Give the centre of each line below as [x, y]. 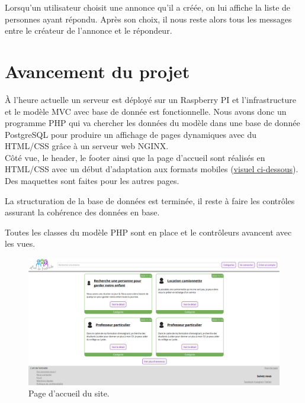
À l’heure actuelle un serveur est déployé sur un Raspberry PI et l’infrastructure [150, 99]
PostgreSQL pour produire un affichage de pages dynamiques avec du [131, 134]
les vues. [20, 244]
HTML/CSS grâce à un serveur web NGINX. [87, 146]
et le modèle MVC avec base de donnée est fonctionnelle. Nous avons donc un [146, 111]
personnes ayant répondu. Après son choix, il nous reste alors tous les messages [148, 19]
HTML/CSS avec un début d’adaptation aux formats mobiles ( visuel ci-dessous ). [152, 169]
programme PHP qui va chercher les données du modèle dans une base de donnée [152, 123]
